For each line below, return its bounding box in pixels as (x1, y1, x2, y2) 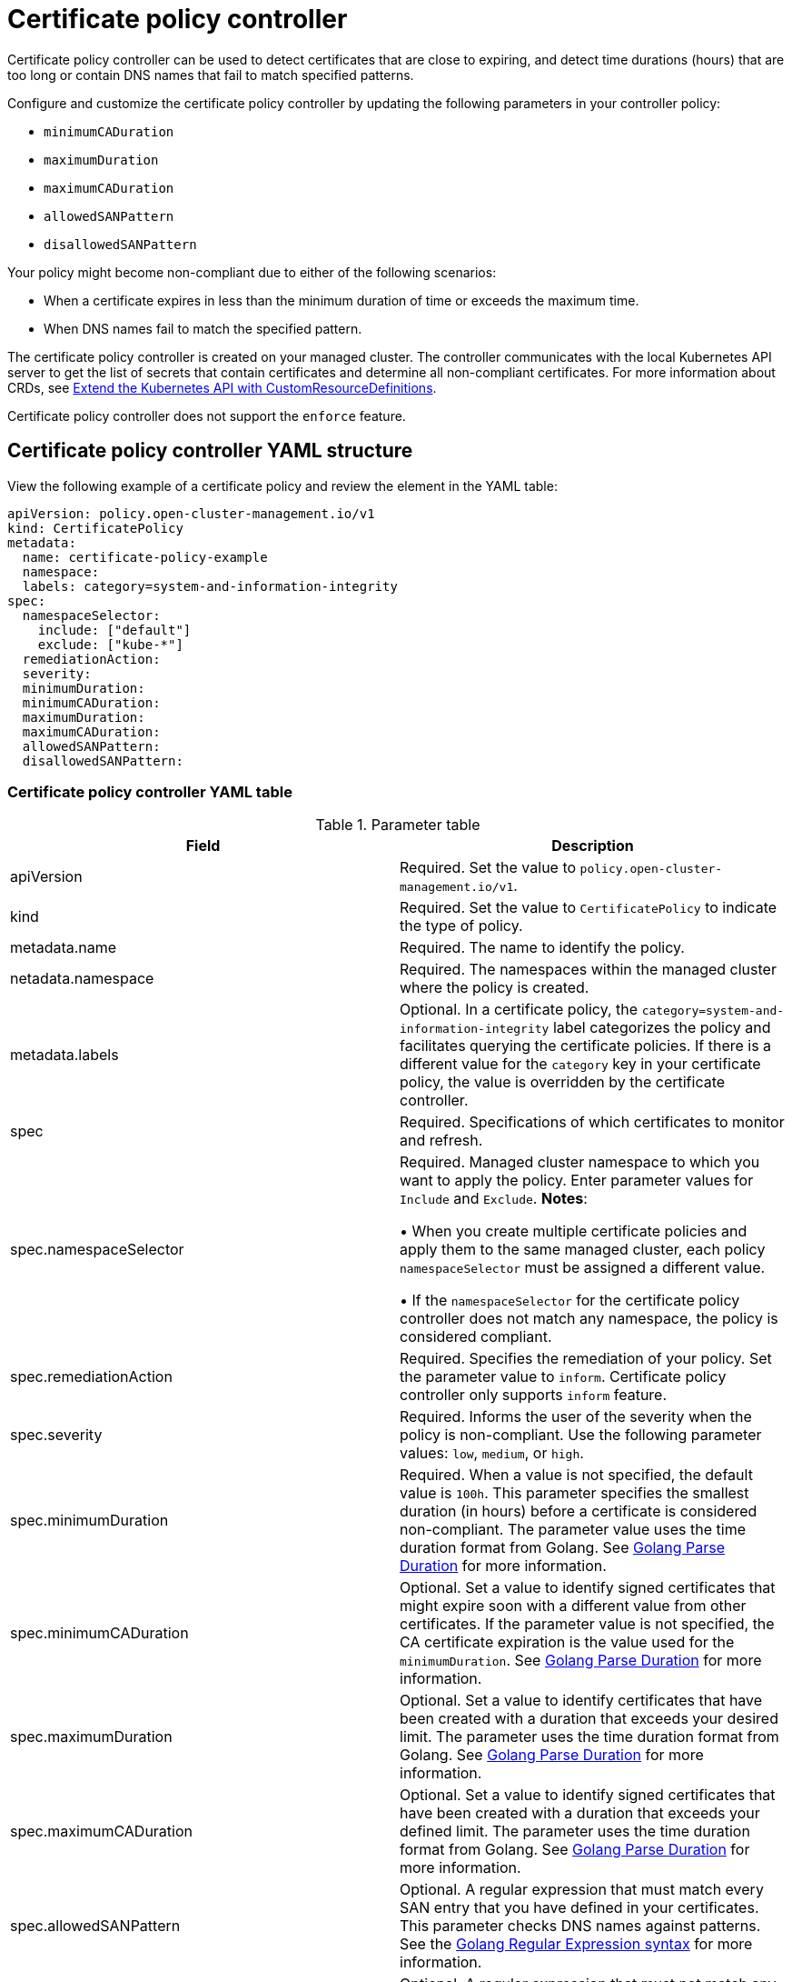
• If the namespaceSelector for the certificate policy (400, 1291, 740, 1310)
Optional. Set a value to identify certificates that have (400, 1691, 763, 1710)
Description (551, 836, 634, 856)
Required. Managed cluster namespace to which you (400, 1153, 760, 1172)
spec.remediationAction (10, 1367, 173, 1386)
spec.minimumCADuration (10, 1624, 189, 1643)
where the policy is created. (400, 978, 589, 997)
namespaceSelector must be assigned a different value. (400, 1258, 766, 1277)
